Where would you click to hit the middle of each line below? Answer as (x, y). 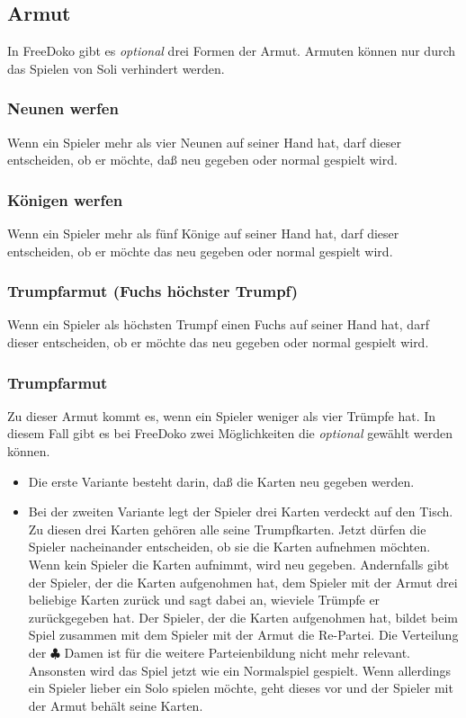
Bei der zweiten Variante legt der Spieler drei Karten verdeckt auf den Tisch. (241, 512)
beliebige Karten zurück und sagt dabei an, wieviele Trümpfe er (204, 600)
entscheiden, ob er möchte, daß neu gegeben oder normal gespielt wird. (202, 160)
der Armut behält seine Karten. (116, 705)
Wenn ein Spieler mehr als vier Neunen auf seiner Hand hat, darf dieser (204, 142)
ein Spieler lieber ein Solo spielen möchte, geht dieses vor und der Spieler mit (241, 688)
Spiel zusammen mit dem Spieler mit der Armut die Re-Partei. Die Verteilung (243, 635)
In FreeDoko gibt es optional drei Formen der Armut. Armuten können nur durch (232, 51)
